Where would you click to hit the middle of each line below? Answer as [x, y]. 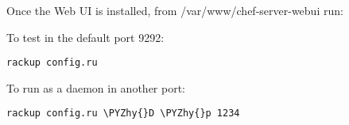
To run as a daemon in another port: [96, 87]
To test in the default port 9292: [85, 37]
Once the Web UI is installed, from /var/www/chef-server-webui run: [175, 10]
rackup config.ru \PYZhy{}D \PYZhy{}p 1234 [123, 114]
